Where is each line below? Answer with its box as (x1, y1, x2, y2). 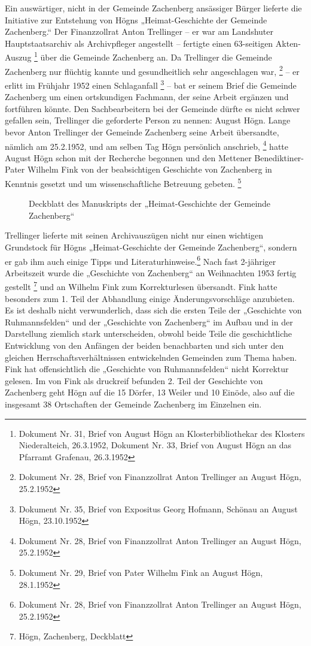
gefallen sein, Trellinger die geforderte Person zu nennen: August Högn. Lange (5, 114, 291, 126)
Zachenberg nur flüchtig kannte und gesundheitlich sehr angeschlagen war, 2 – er (5, 63, 300, 77)
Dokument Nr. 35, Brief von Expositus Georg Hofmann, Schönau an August (19, 502, 298, 515)
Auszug (5, 51, 32, 64)
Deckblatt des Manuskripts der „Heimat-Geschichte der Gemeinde (29, 197, 271, 210)
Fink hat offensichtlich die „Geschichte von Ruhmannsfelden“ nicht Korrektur (5, 363, 289, 375)
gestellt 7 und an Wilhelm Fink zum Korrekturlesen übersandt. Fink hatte (5, 279, 278, 293)
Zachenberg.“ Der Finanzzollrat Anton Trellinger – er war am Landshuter (5, 25, 273, 38)
